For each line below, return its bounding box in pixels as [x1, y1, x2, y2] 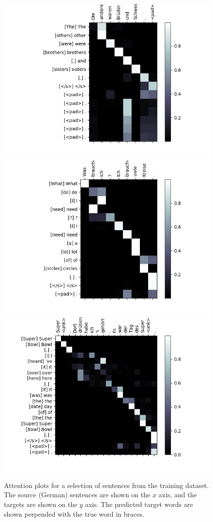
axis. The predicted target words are [85, 499, 193, 509]
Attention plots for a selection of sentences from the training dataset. [4, 480, 209, 490]
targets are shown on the [4, 499, 77, 509]
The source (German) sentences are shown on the [4, 489, 151, 500]
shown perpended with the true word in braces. [4, 508, 144, 519]
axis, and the [158, 489, 197, 500]
